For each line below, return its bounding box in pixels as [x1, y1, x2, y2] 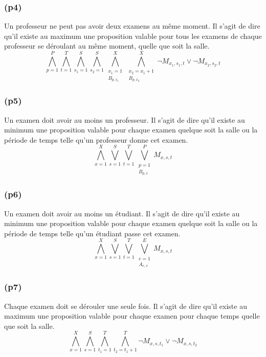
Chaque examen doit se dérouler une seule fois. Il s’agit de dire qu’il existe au [4, 300, 247, 311]
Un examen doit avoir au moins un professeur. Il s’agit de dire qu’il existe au [4, 114, 245, 125]
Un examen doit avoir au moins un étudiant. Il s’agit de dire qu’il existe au [4, 208, 240, 218]
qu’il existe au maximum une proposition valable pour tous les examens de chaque [4, 30, 262, 41]
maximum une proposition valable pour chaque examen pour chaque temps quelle [4, 310, 260, 321]
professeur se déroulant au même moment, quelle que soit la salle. [4, 40, 210, 51]
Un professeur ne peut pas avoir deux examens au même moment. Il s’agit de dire [4, 20, 260, 31]
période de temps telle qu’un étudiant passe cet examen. [4, 228, 181, 238]
